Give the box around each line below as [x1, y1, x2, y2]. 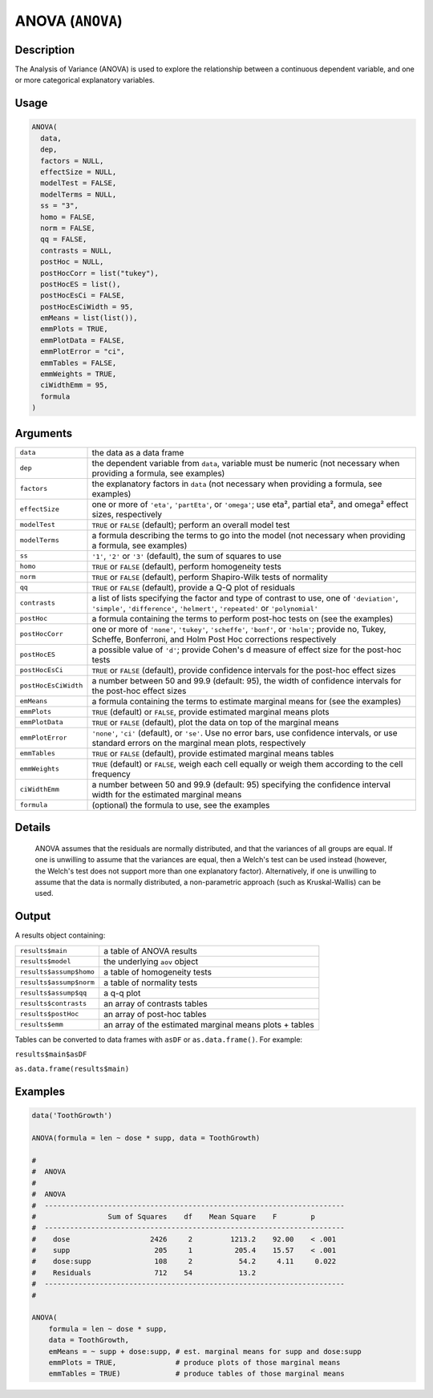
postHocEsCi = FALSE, [40, 291, 126, 300]
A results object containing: [14, 930, 106, 940]
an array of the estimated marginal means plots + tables [103, 1019, 314, 1030]
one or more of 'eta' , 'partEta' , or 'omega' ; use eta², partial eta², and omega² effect [91, 498, 409, 509]
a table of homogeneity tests [103, 966, 212, 978]
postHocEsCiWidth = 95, [40, 302, 134, 311]
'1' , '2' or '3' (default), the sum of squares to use [91, 550, 282, 561]
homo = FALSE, [40, 213, 96, 221]
